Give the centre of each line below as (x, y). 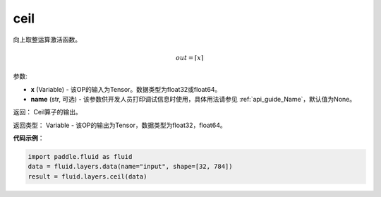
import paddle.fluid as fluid (80, 157)
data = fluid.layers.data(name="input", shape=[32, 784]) (130, 167)
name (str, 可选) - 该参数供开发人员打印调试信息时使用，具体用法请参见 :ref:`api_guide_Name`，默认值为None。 (193, 99)
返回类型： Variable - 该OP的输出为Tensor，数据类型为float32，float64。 (120, 125)
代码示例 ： (29, 138)
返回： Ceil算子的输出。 (48, 112)
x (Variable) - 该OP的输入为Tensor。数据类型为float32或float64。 (126, 89)
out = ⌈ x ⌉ (189, 58)
